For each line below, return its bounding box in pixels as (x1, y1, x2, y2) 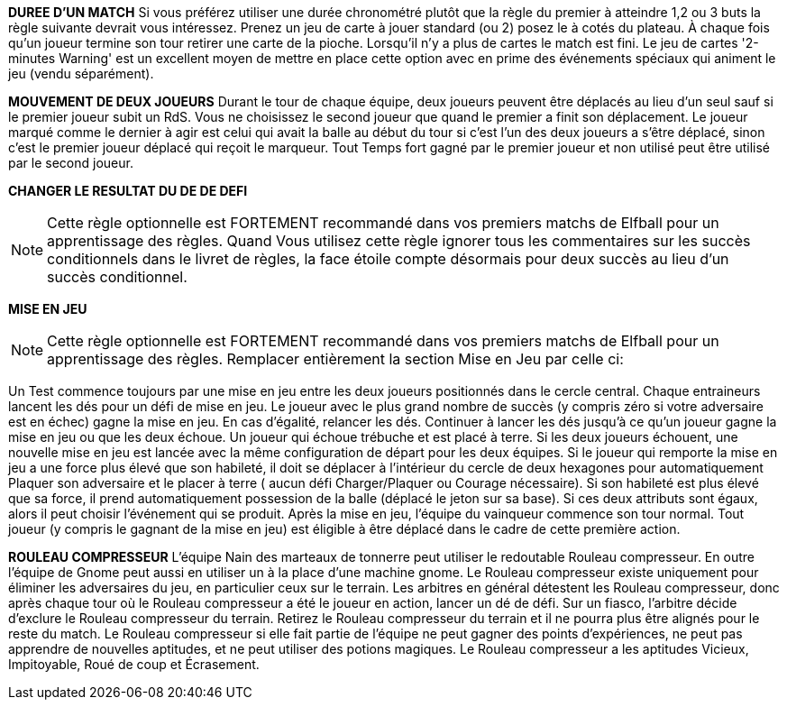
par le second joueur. (8, 155, 133, 170)
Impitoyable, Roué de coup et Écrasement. (8, 656, 260, 672)
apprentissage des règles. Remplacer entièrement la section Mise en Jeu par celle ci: (47, 350, 624, 368)
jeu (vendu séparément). (8, 66, 154, 81)
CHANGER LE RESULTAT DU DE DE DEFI (8, 183, 248, 198)
